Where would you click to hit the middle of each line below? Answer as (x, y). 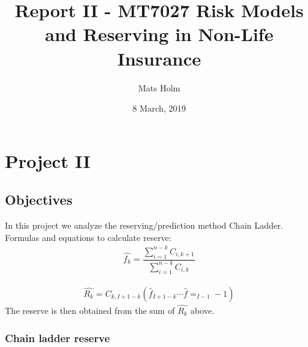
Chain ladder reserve (58, 337)
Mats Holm (159, 87)
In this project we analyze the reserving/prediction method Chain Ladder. (144, 225)
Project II (48, 160)
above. (202, 311)
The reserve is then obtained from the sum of (90, 311)
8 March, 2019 (159, 108)
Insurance (159, 58)
